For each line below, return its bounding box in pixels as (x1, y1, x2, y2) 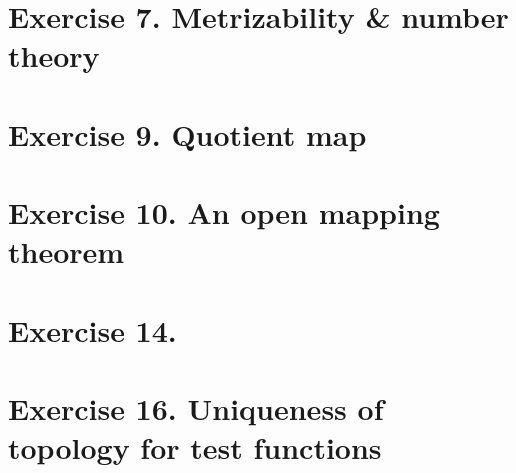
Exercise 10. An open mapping (8, 192, 440, 233)
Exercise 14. (8, 309, 177, 350)
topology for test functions (8, 427, 382, 468)
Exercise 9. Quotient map (8, 113, 367, 154)
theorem (8, 231, 125, 272)
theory (8, 35, 100, 76)
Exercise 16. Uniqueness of (8, 388, 384, 429)
